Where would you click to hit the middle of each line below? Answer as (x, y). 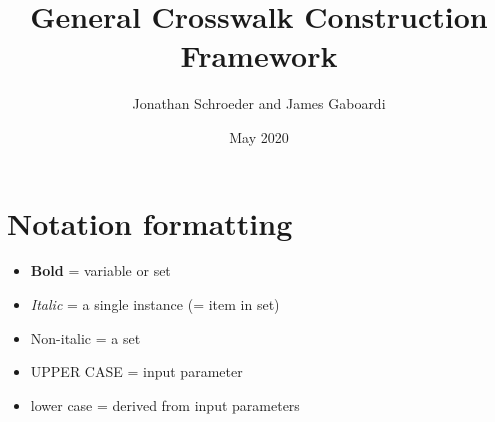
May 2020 (259, 136)
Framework (259, 55)
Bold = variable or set (100, 270)
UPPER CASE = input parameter (136, 371)
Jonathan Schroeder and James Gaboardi (259, 103)
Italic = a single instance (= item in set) (155, 304)
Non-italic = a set (85, 337)
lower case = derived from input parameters (165, 404)
